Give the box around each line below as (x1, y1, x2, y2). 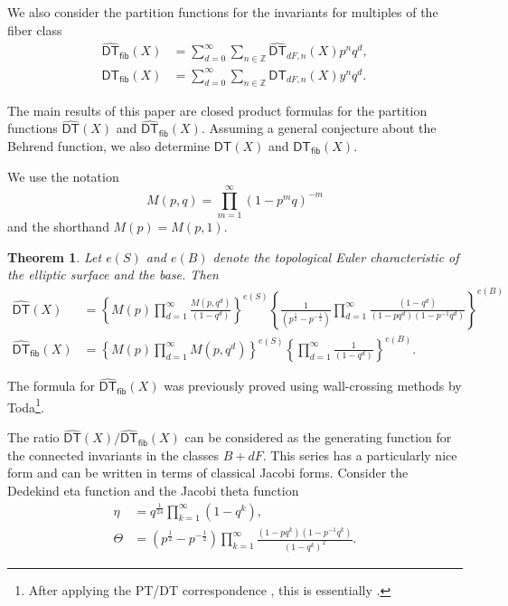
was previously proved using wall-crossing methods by (164, 376, 462, 395)
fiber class (7, 20, 62, 39)
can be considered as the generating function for (184, 428, 452, 447)
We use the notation (7, 166, 119, 185)
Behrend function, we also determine (7, 136, 210, 155)
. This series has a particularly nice (262, 445, 457, 464)
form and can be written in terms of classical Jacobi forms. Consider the (7, 463, 409, 482)
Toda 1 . (7, 394, 44, 416)
